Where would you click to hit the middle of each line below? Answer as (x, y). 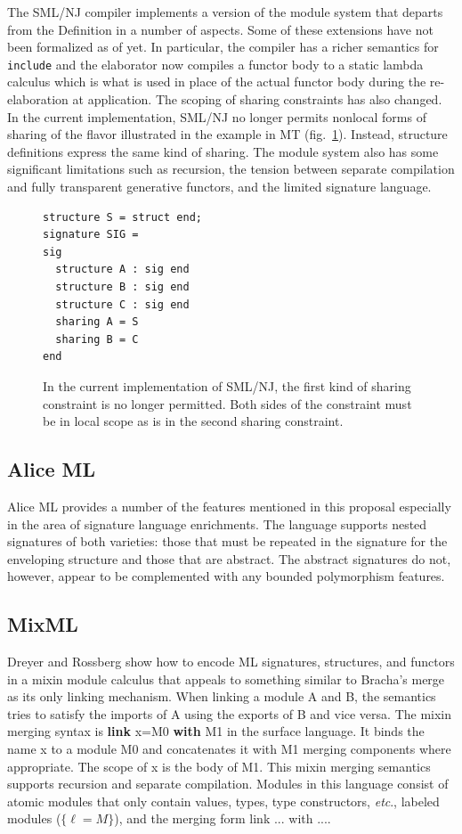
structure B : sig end (122, 286)
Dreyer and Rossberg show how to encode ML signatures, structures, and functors (231, 662)
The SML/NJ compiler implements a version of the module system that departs (225, 12)
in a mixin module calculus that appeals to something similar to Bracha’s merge (226, 679)
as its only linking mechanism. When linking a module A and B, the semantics (222, 696)
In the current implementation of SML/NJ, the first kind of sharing (227, 385)
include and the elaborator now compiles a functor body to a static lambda (215, 64)
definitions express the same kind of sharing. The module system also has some (223, 151)
